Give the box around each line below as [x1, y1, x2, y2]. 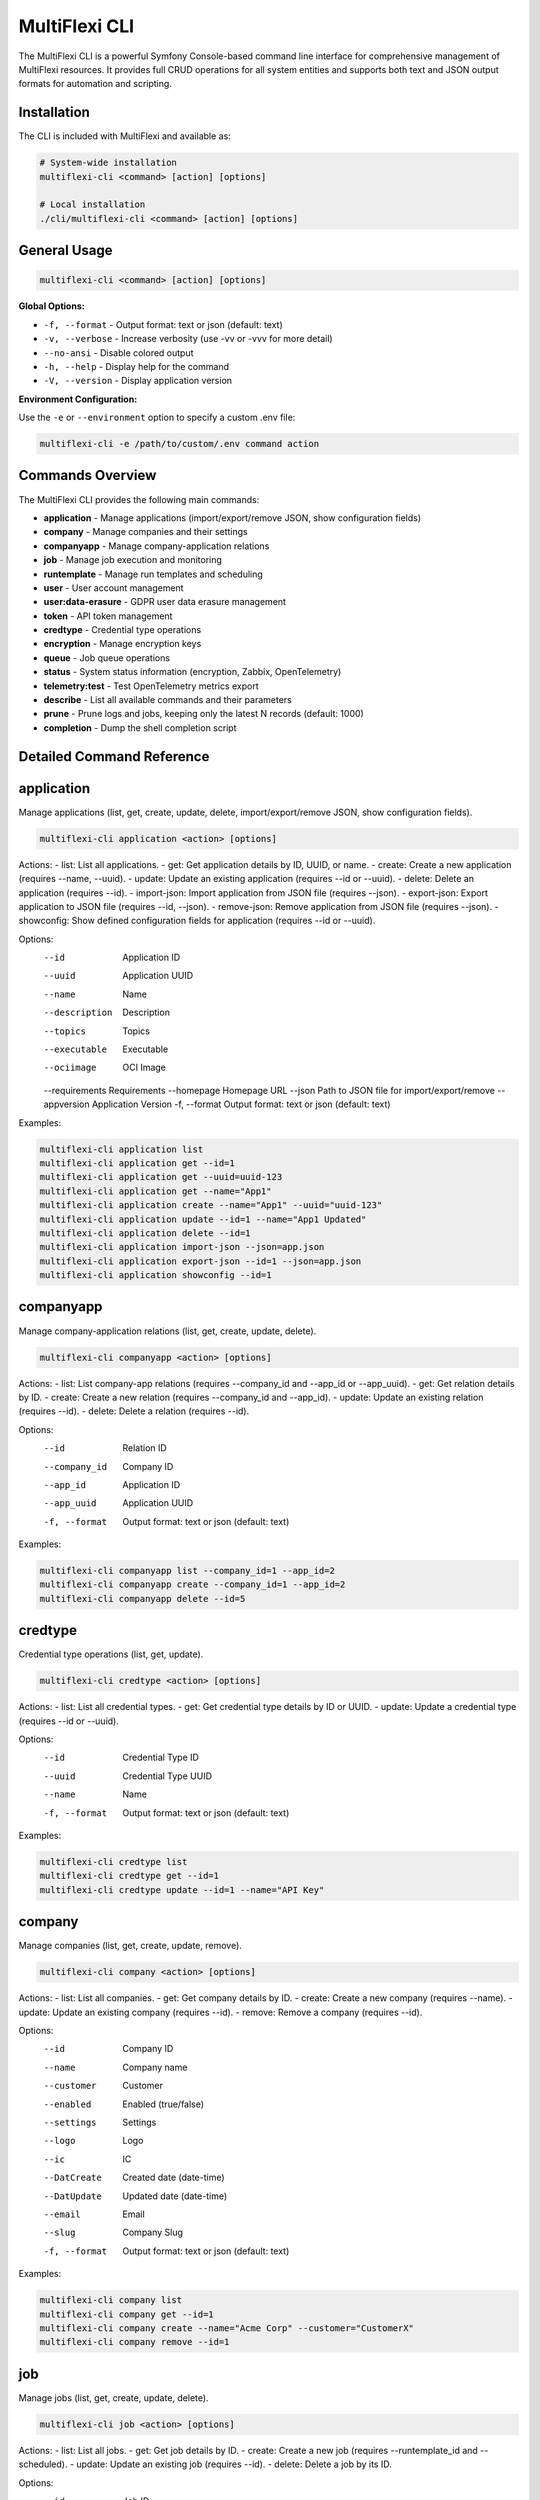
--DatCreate [43, 2172, 102, 2184]
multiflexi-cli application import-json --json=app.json [39, 1241, 325, 1253]
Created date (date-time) [122, 2171, 225, 2184]
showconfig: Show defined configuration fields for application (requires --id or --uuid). [18, 915, 376, 927]
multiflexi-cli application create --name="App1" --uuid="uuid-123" [39, 1200, 383, 1211]
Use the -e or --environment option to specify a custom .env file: [18, 411, 296, 424]
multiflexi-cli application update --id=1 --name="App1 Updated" [39, 1213, 367, 1225]
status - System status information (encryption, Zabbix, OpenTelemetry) [43, 666, 342, 678]
